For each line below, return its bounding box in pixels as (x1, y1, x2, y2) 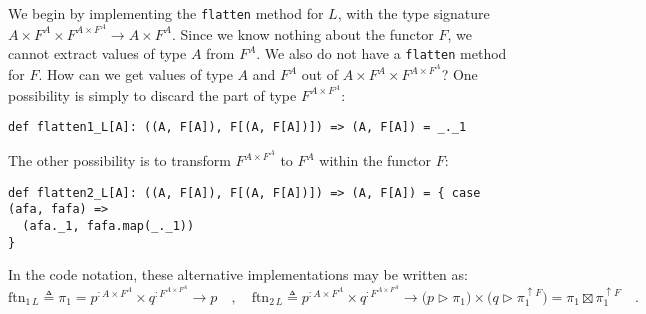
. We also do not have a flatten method (256, 43, 507, 64)
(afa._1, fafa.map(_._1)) (22, 218, 195, 233)
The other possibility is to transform (8, 150, 231, 170)
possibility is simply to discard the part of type (8, 84, 297, 105)
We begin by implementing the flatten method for (8, 3, 324, 23)
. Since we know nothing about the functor (171, 23, 434, 44)
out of (301, 64, 338, 85)
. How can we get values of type (38, 64, 233, 85)
